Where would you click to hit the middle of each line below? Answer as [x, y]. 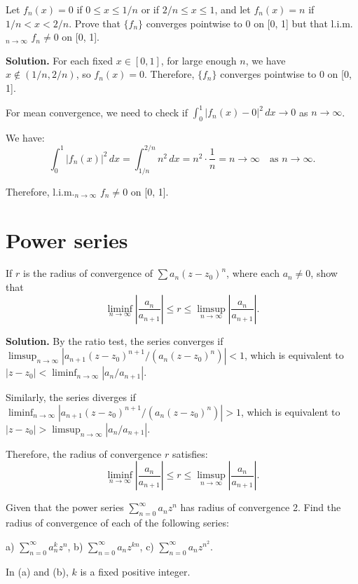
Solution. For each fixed [60, 60]
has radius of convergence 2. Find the [261, 507]
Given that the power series [65, 507]
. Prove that [95, 23]
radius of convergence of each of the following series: [117, 523]
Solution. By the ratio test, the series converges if [115, 340]
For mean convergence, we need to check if [97, 112]
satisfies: [190, 453]
